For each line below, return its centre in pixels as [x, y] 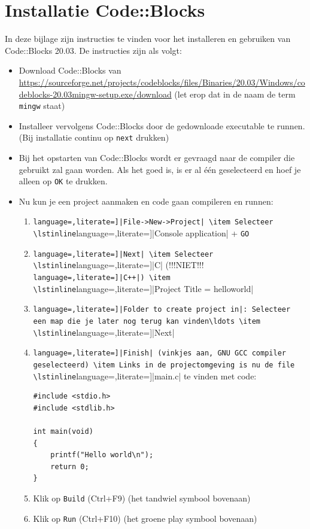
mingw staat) [42, 106]
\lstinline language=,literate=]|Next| [104, 332]
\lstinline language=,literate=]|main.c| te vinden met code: [145, 376]
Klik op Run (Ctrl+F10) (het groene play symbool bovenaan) [145, 518]
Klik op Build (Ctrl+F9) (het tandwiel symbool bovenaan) [142, 498]
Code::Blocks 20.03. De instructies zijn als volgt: [93, 50]
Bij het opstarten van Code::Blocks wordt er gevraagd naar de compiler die [157, 157]
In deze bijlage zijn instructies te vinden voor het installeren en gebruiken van [148, 39]
